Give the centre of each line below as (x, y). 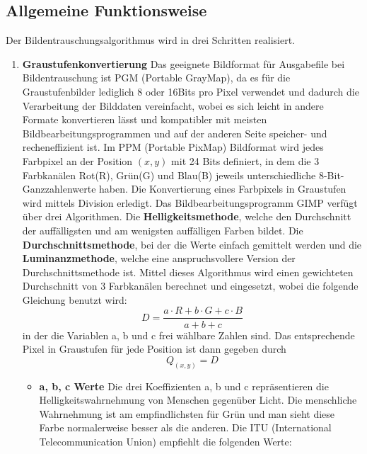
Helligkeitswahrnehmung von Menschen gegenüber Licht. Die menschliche (198, 400)
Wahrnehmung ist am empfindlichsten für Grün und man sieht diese (187, 413)
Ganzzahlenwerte (59, 189)
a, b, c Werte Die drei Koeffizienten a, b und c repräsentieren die (184, 386)
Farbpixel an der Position (77, 160)
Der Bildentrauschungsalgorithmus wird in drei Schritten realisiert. (150, 40)
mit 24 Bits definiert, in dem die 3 (245, 160)
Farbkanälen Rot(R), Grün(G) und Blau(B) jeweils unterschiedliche (169, 175)
